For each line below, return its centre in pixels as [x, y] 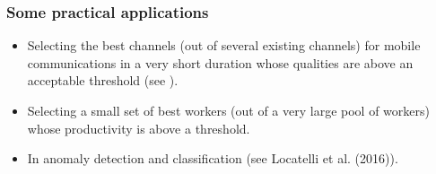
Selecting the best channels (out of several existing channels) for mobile [224, 45]
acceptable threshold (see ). [103, 80]
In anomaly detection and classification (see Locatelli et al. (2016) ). [213, 158]
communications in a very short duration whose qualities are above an [220, 62]
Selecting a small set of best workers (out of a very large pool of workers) [228, 110]
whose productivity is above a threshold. [139, 128]
